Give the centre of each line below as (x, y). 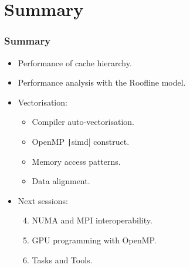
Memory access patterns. (76, 161)
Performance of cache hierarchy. (75, 62)
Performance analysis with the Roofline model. (102, 82)
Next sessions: (43, 200)
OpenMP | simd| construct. (81, 141)
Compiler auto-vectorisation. (83, 122)
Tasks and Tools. (62, 259)
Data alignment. (61, 181)
